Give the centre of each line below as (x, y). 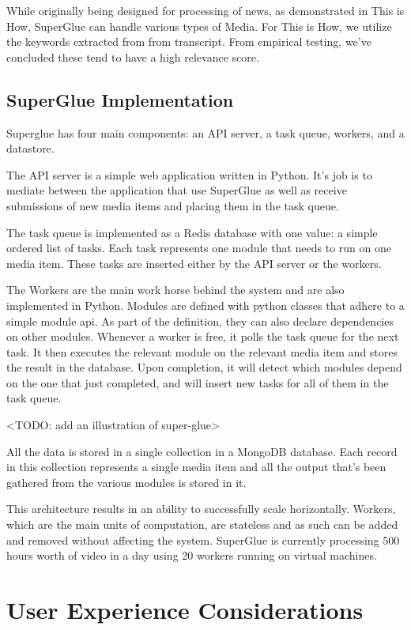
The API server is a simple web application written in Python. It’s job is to (189, 174)
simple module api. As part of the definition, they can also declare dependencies (200, 321)
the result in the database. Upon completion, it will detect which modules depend (204, 367)
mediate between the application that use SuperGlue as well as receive (177, 190)
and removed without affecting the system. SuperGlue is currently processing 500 (203, 539)
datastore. (30, 148)
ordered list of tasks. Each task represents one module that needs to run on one (199, 248)
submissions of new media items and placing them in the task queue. (173, 205)
